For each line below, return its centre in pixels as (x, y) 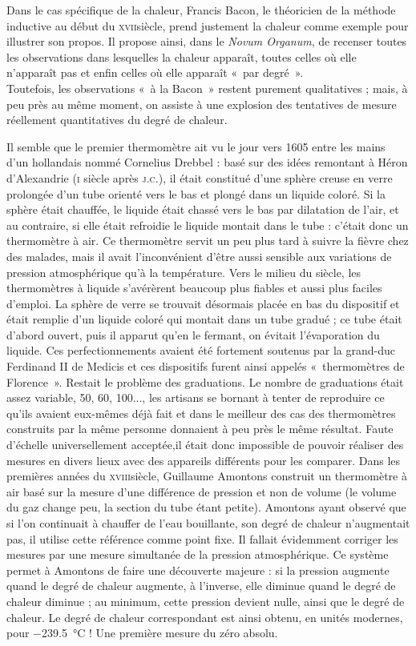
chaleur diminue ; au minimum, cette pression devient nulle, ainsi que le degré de (206, 601)
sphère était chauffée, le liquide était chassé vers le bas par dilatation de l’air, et (203, 209)
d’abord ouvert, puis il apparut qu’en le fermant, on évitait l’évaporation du (193, 334)
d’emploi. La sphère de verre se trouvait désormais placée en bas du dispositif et (203, 303)
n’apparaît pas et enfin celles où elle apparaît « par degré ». (155, 72)
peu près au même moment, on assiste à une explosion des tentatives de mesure (202, 104)
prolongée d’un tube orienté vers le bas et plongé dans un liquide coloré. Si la (196, 193)
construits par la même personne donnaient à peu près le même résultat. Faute (200, 429)
